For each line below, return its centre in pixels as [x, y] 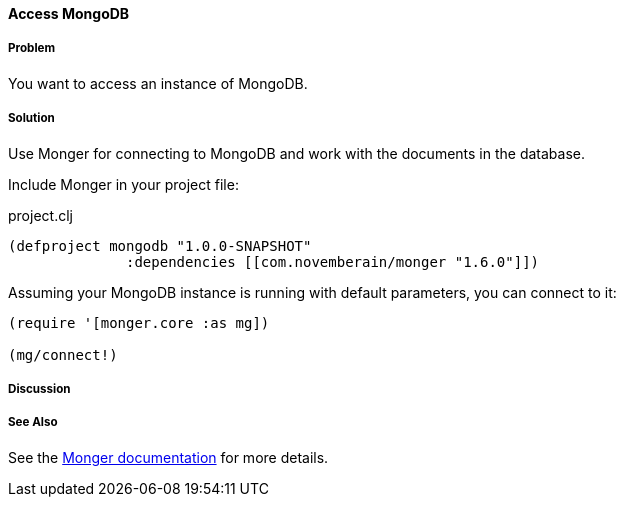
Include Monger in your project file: [123, 184]
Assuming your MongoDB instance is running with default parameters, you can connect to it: [312, 292]
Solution [31, 118]
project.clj [40, 215]
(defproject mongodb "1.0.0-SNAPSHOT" [160, 245]
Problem [32, 48]
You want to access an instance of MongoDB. [158, 83]
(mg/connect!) [63, 354]
